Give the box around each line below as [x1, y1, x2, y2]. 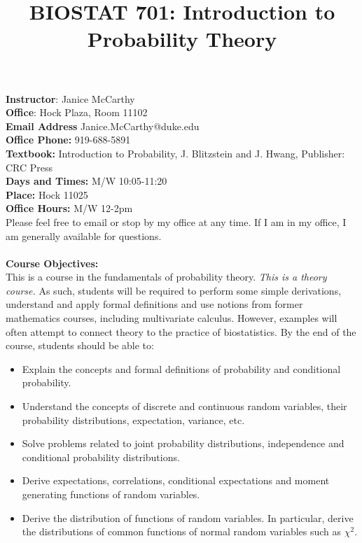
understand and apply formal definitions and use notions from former [6, 297, 303, 311]
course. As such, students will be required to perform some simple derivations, [6, 283, 342, 297]
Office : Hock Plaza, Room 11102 [6, 105, 148, 120]
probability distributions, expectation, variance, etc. [22, 412, 245, 427]
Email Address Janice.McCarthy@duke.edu [6, 118, 200, 133]
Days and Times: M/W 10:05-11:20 [6, 174, 167, 188]
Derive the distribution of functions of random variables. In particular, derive [22, 510, 354, 525]
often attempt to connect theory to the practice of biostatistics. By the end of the [6, 324, 356, 339]
